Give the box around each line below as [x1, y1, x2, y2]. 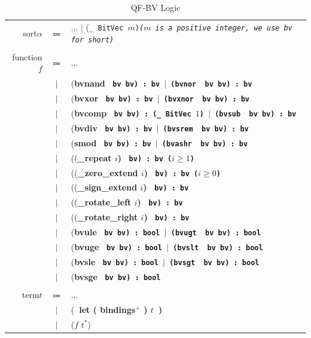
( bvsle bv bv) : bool [71, 255, 158, 268]
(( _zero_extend [71, 166, 138, 179]
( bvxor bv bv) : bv [71, 92, 153, 104]
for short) [71, 35, 114, 44]
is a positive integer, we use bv [155, 23, 292, 32]
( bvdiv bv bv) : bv [71, 121, 153, 134]
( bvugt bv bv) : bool [170, 229, 261, 238]
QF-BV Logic [130, 1, 181, 13]
